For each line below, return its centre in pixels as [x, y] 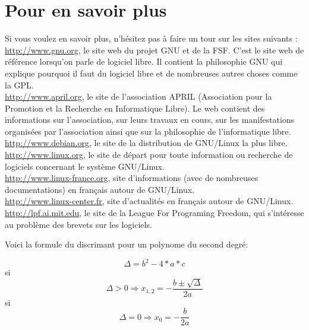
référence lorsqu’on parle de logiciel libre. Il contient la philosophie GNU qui [144, 61]
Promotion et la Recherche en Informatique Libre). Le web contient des [135, 108]
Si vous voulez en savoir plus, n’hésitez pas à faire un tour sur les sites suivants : [151, 38]
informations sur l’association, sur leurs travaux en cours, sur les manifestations [150, 120]
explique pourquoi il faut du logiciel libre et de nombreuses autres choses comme [151, 73]
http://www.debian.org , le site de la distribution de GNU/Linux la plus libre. [146, 143]
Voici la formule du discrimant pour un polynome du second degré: [127, 244]
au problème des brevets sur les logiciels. [78, 224]
